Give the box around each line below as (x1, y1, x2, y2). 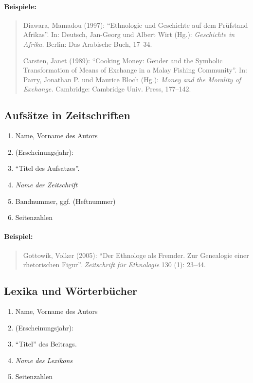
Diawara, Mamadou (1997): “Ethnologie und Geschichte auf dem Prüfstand (23, 19, 248, 30)
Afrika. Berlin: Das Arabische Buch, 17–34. (23, 38, 152, 49)
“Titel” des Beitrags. (15, 339, 77, 349)
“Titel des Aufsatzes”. (15, 163, 80, 173)
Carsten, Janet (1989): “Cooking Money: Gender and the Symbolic (23, 55, 223, 65)
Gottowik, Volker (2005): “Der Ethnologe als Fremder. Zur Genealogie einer (23, 250, 249, 260)
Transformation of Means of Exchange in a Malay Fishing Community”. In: (23, 65, 247, 75)
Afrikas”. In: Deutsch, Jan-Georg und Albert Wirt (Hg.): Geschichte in (23, 29, 235, 39)
